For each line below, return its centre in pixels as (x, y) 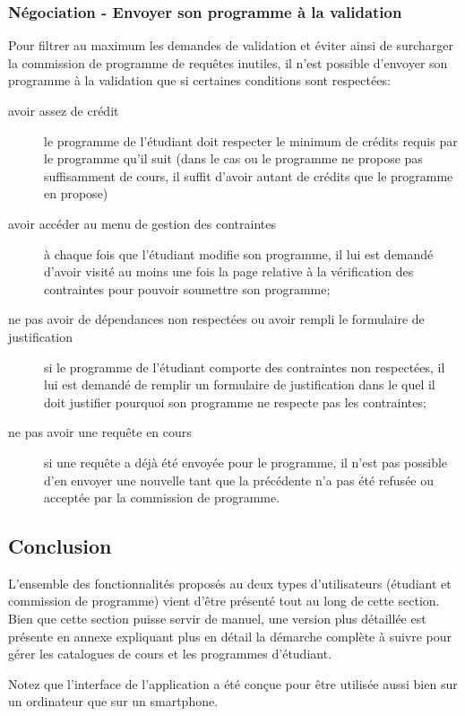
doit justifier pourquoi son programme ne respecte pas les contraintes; (235, 402)
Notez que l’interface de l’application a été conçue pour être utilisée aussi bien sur (233, 683)
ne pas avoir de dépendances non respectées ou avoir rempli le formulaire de (216, 319)
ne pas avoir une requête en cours (100, 432)
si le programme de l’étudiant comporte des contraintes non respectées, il (245, 367)
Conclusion (60, 546)
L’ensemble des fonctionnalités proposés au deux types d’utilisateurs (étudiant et (230, 583)
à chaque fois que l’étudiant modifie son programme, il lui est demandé (239, 253)
